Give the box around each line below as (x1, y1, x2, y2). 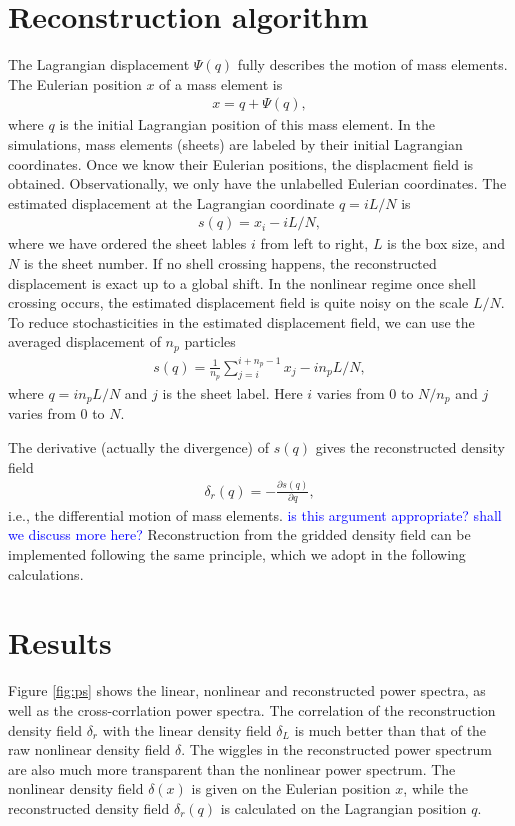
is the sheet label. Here (162, 382, 303, 403)
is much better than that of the (294, 719, 487, 740)
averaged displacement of (8, 331, 161, 352)
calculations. (8, 563, 84, 584)
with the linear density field (102, 719, 272, 740)
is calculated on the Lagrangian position (220, 797, 467, 818)
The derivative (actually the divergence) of (8, 436, 270, 457)
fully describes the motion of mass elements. (237, 54, 508, 75)
